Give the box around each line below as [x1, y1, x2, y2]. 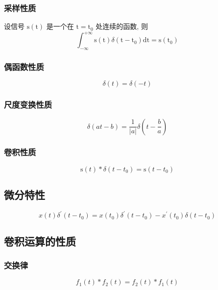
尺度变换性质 [4, 98, 52, 111]
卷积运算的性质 [4, 233, 76, 248]
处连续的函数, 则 [96, 21, 148, 31]
